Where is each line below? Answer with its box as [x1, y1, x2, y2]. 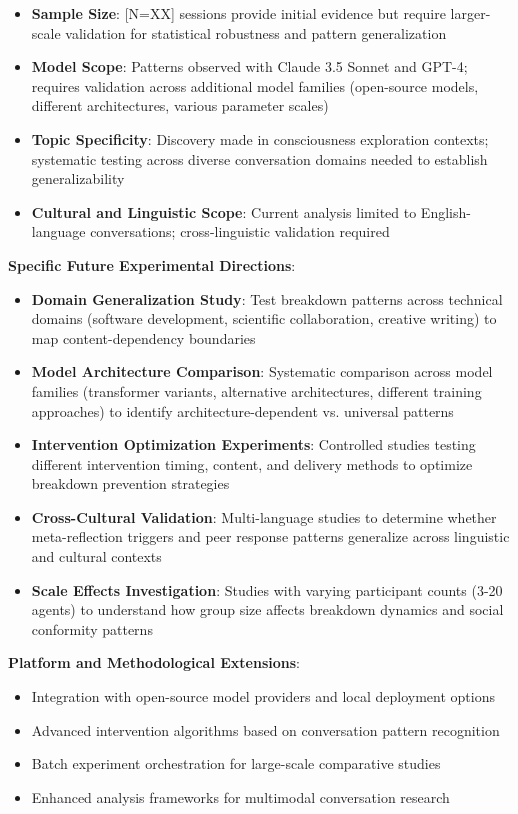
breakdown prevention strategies [31, 473, 230, 494]
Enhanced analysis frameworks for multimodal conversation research [31, 786, 450, 807]
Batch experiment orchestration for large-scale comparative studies [31, 753, 441, 774]
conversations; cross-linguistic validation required [90, 221, 390, 242]
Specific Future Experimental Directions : [8, 254, 296, 275]
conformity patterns [31, 618, 153, 639]
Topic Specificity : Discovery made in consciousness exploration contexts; [31, 128, 489, 149]
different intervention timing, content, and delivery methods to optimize [31, 453, 473, 474]
